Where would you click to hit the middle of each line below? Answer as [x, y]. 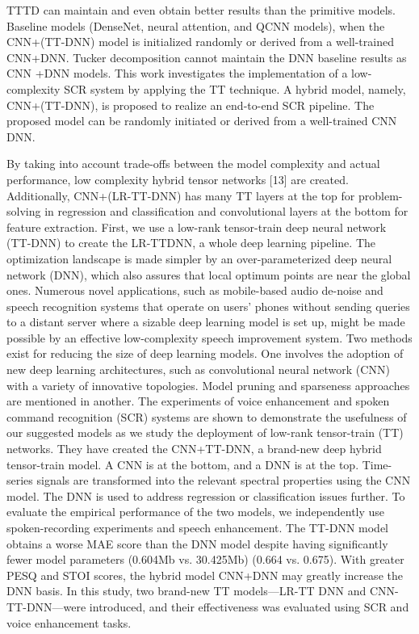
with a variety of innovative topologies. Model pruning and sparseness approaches [208, 385]
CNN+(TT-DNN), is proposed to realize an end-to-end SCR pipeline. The [191, 105]
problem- [380, 195]
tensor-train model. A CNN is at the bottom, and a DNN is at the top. [183, 464]
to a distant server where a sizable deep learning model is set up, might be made [206, 322]
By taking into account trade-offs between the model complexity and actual [193, 164]
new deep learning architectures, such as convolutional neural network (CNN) [198, 369]
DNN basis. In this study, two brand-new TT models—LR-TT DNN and [186, 591]
